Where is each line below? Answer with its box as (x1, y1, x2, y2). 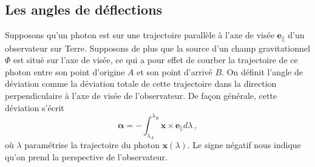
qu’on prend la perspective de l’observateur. (5, 151, 168, 163)
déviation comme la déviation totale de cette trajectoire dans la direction (5, 77, 277, 90)
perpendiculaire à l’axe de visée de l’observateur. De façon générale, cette (5, 89, 277, 102)
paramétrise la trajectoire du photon (24, 138, 160, 151)
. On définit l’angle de (222, 65, 303, 78)
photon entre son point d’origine (5, 65, 125, 78)
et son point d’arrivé (137, 65, 212, 78)
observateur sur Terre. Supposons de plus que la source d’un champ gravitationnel (5, 41, 310, 54)
